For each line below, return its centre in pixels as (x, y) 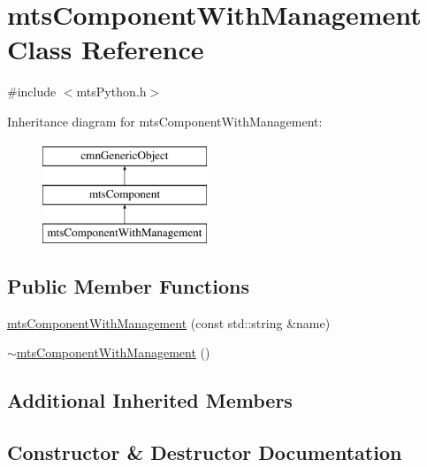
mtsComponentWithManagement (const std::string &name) (169, 322)
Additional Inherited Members (150, 400)
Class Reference (106, 49)
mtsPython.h (111, 92)
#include (32, 92)
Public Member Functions (128, 285)
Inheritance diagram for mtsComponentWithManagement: (165, 121)
